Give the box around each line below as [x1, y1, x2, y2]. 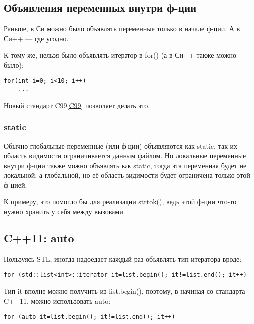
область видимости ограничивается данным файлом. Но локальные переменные [4, 150, 246, 161]
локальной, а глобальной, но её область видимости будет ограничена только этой [4, 170, 250, 180]
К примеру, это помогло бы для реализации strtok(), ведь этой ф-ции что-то [4, 196, 237, 207]
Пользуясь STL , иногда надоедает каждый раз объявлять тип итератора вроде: [4, 253, 242, 264]
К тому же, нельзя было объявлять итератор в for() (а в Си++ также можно [4, 50, 236, 60]
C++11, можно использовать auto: [4, 295, 111, 306]
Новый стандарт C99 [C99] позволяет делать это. [4, 100, 150, 110]
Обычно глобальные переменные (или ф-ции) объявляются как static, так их [4, 140, 238, 151]
